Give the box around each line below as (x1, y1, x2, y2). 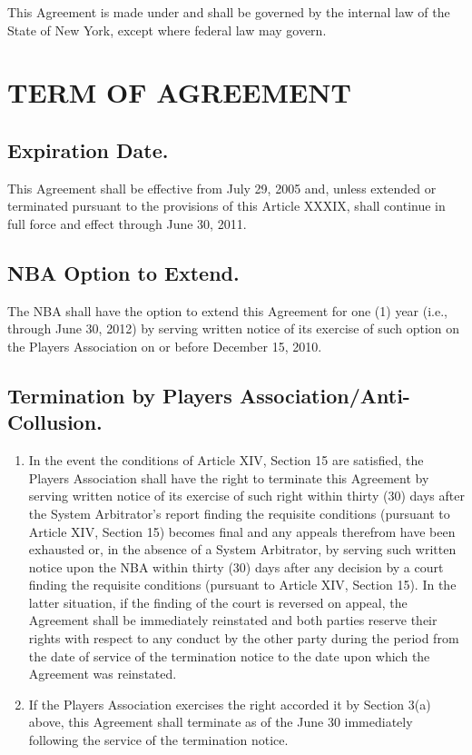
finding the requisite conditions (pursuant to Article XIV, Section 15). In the (28, 575, 457, 594)
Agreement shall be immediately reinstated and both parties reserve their (28, 611, 438, 630)
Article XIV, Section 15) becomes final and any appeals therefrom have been (28, 522, 456, 541)
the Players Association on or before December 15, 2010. (7, 336, 322, 355)
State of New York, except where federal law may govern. (7, 20, 327, 39)
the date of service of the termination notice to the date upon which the (28, 646, 430, 665)
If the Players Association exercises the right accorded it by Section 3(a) (28, 694, 431, 713)
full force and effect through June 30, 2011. (7, 214, 247, 233)
